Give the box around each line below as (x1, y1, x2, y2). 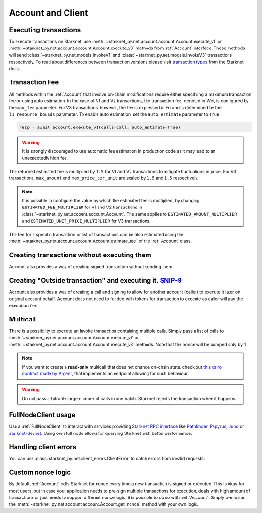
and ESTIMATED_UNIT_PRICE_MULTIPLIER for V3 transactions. (22, 218, 151, 224)
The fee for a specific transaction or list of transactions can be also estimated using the (9, 231, 184, 237)
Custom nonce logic (9, 468, 71, 477)
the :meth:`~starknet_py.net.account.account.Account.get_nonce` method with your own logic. (9, 501, 199, 507)
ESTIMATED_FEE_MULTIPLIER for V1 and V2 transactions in (22, 204, 143, 210)
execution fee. (9, 303, 38, 308)
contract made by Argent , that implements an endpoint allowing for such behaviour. (22, 371, 189, 377)
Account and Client (9, 7, 88, 18)
